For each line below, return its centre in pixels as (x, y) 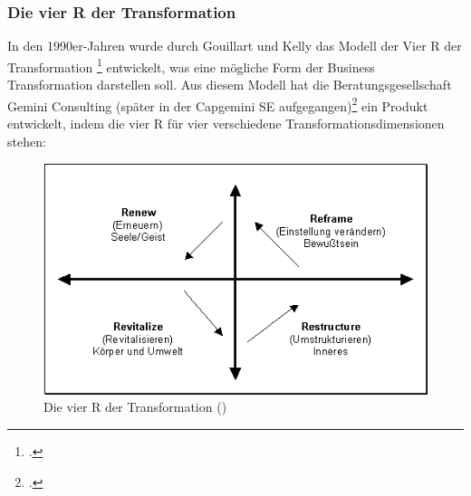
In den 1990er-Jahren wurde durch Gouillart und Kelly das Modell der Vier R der (235, 46)
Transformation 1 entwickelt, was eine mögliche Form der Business (191, 65)
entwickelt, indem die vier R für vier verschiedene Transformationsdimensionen (226, 123)
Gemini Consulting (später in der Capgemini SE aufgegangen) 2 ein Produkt (218, 104)
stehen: (27, 141)
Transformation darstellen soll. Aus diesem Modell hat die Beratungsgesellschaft (230, 85)
